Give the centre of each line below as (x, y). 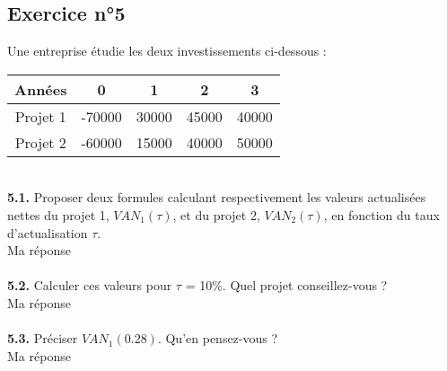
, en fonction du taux (381, 214)
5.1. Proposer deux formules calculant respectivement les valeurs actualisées (217, 197)
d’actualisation (48, 232)
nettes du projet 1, (58, 214)
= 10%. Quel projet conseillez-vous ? (286, 285)
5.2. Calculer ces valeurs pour (90, 285)
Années (41, 89)
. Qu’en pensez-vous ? (218, 338)
